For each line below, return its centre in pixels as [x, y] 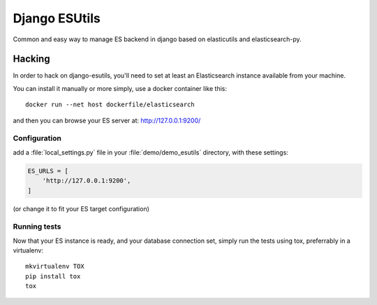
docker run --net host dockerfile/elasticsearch [110, 105]
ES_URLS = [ [48, 171]
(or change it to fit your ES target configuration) [81, 208]
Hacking [31, 59]
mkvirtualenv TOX [55, 267]
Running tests [37, 227]
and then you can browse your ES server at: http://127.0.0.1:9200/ [107, 120]
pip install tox [53, 276]
